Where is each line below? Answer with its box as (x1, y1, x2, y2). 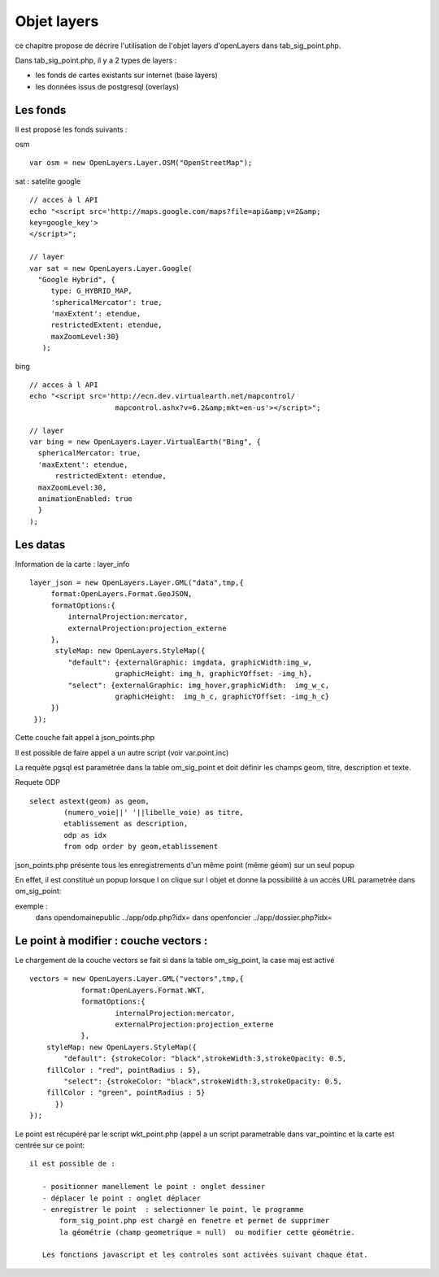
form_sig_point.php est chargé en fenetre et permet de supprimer (59, 1216, 330, 1226)
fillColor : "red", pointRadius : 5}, (46, 1066, 202, 1074)
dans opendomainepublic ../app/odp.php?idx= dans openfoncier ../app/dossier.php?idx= (35, 913, 333, 922)
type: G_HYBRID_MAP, (50, 286, 133, 296)
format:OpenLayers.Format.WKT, (80, 985, 206, 995)
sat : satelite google (15, 176, 81, 186)
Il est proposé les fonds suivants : (15, 124, 128, 134)
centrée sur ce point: (15, 1140, 85, 1150)
